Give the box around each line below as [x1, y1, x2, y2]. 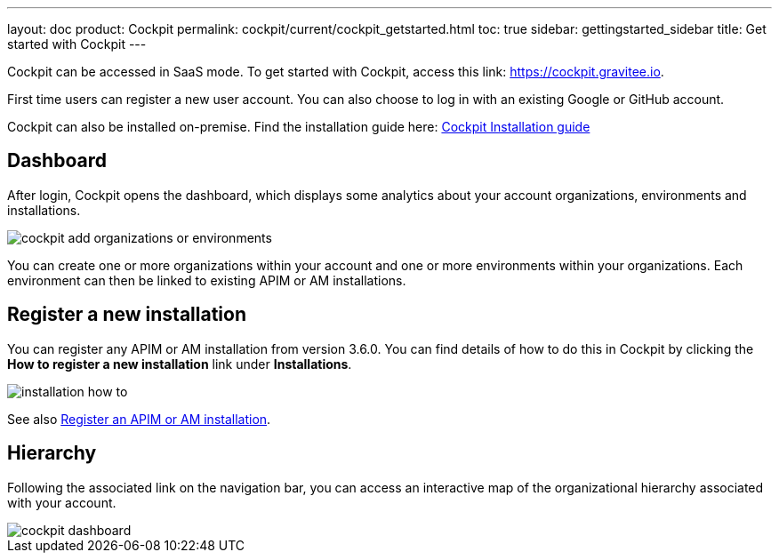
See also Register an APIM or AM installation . [7, 411, 271, 427]
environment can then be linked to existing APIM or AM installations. [7, 272, 406, 288]
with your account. [7, 494, 116, 510]
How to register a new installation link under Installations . [7, 356, 352, 372]
